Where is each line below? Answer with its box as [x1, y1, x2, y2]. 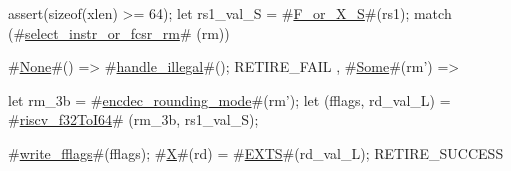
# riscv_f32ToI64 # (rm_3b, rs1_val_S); [8, 109, 259, 130]
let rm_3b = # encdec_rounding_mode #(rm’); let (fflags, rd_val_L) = [8, 89, 451, 110]
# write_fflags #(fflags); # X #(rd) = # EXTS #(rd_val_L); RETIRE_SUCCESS [8, 142, 504, 163]
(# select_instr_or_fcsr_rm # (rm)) [8, 22, 230, 43]
